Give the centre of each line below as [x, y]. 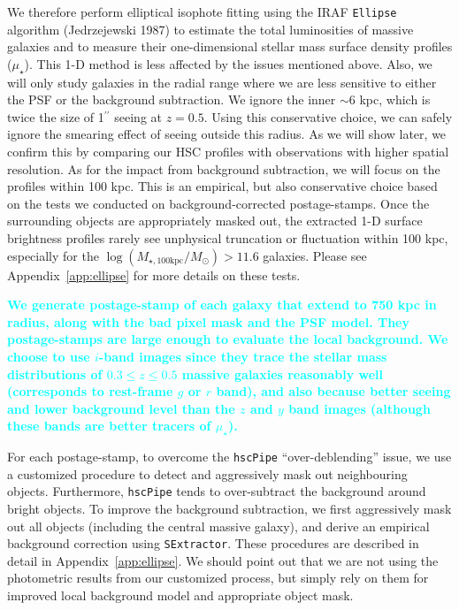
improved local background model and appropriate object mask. [180, 595]
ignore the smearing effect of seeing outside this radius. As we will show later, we [227, 134]
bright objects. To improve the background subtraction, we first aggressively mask [229, 509]
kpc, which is [395, 99]
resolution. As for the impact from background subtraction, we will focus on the [224, 168]
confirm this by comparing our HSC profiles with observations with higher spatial [228, 152]
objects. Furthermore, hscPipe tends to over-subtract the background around [217, 491]
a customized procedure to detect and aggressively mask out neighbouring [207, 473]
